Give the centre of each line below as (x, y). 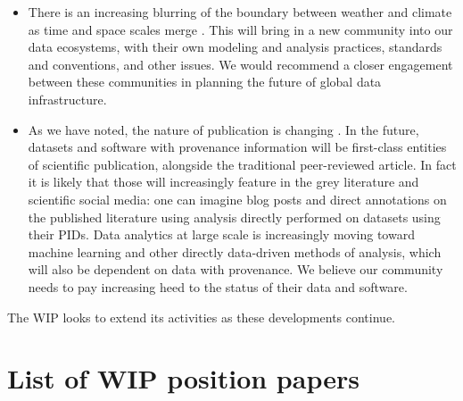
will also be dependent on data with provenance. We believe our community (236, 269)
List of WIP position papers (183, 378)
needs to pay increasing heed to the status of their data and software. (218, 286)
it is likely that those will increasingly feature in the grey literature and (223, 182)
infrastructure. (67, 99)
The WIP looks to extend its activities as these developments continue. (201, 317)
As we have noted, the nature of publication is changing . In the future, (223, 129)
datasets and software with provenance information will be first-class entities (237, 147)
